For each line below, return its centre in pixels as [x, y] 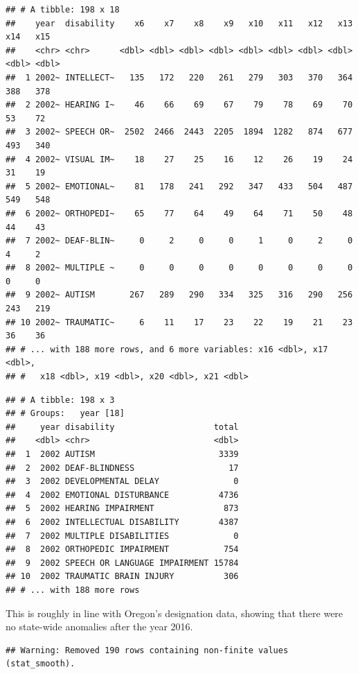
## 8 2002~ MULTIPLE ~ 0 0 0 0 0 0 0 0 [179, 268]
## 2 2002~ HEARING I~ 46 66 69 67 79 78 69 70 [179, 105]
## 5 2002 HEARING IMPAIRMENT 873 [122, 509]
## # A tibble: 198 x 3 [60, 400]
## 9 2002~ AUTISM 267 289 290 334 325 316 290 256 [179, 295]
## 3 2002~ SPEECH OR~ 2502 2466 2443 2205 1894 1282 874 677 [179, 132]
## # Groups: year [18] [65, 414]
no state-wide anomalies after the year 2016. [99, 627]
